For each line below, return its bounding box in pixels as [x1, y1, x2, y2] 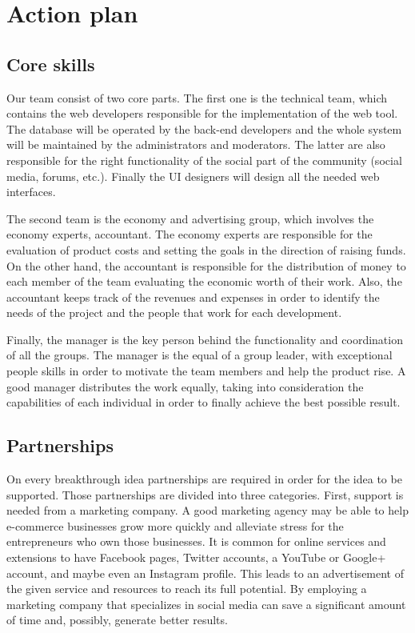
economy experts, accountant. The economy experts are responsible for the [6, 226, 373, 242]
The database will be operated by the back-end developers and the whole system [6, 120, 402, 137]
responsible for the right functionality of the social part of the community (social [6, 151, 402, 168]
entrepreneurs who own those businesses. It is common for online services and [6, 533, 386, 550]
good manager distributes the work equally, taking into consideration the [6, 378, 364, 395]
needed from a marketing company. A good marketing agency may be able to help [6, 502, 409, 519]
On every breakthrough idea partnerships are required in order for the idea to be [6, 471, 402, 487]
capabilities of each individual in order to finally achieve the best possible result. [6, 394, 401, 411]
